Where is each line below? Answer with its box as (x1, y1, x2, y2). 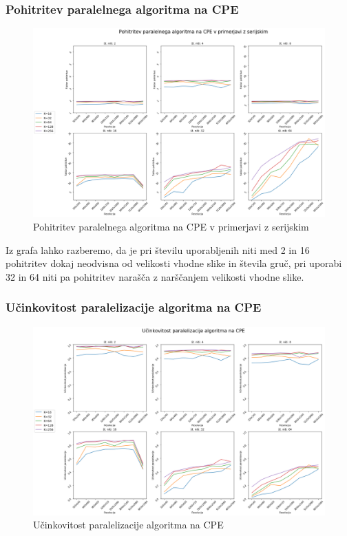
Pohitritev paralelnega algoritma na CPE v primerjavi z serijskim (33, 219, 309, 233)
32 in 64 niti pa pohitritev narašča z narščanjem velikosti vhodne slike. (6, 269, 304, 283)
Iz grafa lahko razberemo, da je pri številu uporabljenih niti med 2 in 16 (6, 242, 310, 257)
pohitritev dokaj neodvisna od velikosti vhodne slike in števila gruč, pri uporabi (6, 256, 342, 270)
